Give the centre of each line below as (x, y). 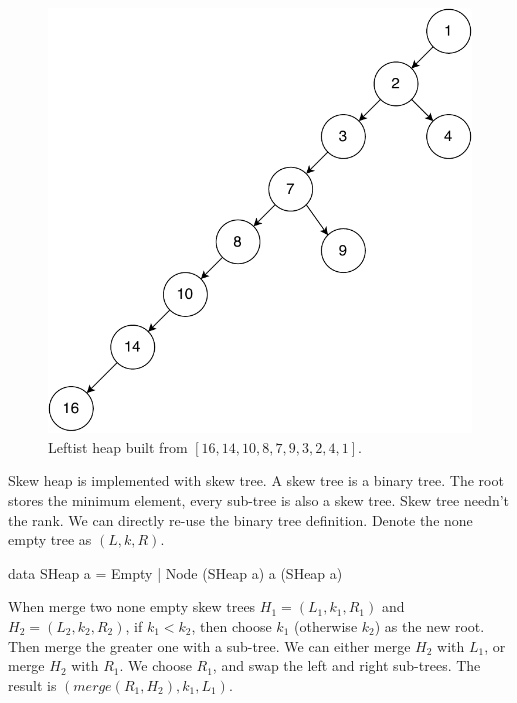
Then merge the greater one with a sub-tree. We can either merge (209, 645)
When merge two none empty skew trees (132, 606)
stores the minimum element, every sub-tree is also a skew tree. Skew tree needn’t (259, 499)
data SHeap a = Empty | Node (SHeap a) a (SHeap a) (175, 572)
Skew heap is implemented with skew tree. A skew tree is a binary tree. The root (256, 480)
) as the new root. (429, 625)
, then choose (231, 625)
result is (32, 684)
